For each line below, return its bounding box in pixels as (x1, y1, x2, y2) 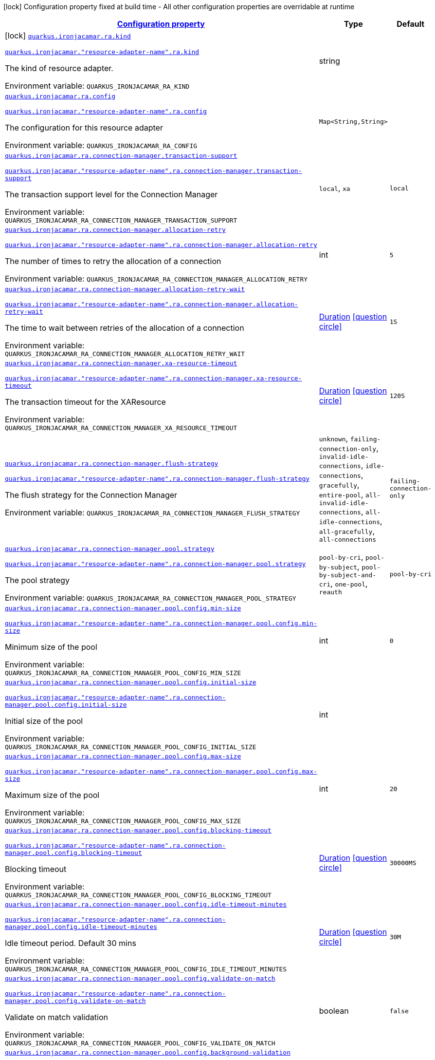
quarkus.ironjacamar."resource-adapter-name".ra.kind (5, 48, 199, 56)
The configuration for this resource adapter (5, 123, 163, 132)
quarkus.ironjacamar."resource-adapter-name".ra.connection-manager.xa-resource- (5, 375, 302, 382)
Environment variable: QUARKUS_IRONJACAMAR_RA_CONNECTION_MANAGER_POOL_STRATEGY (5, 593, 296, 603)
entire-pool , (319, 490, 363, 499)
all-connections (319, 536, 377, 543)
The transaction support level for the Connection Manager (5, 189, 218, 199)
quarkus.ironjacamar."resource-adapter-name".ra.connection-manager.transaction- (5, 167, 302, 174)
